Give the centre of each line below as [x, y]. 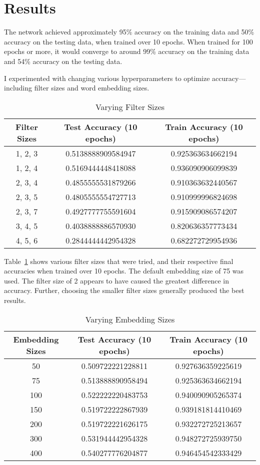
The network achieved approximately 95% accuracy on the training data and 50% [129, 32]
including [18, 88]
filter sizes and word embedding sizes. [92, 88]
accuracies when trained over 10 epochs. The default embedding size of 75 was [124, 271]
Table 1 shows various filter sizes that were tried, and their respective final [119, 261]
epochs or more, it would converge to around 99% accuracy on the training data [127, 51]
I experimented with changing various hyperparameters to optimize [107, 78]
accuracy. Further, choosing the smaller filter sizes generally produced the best [124, 290]
